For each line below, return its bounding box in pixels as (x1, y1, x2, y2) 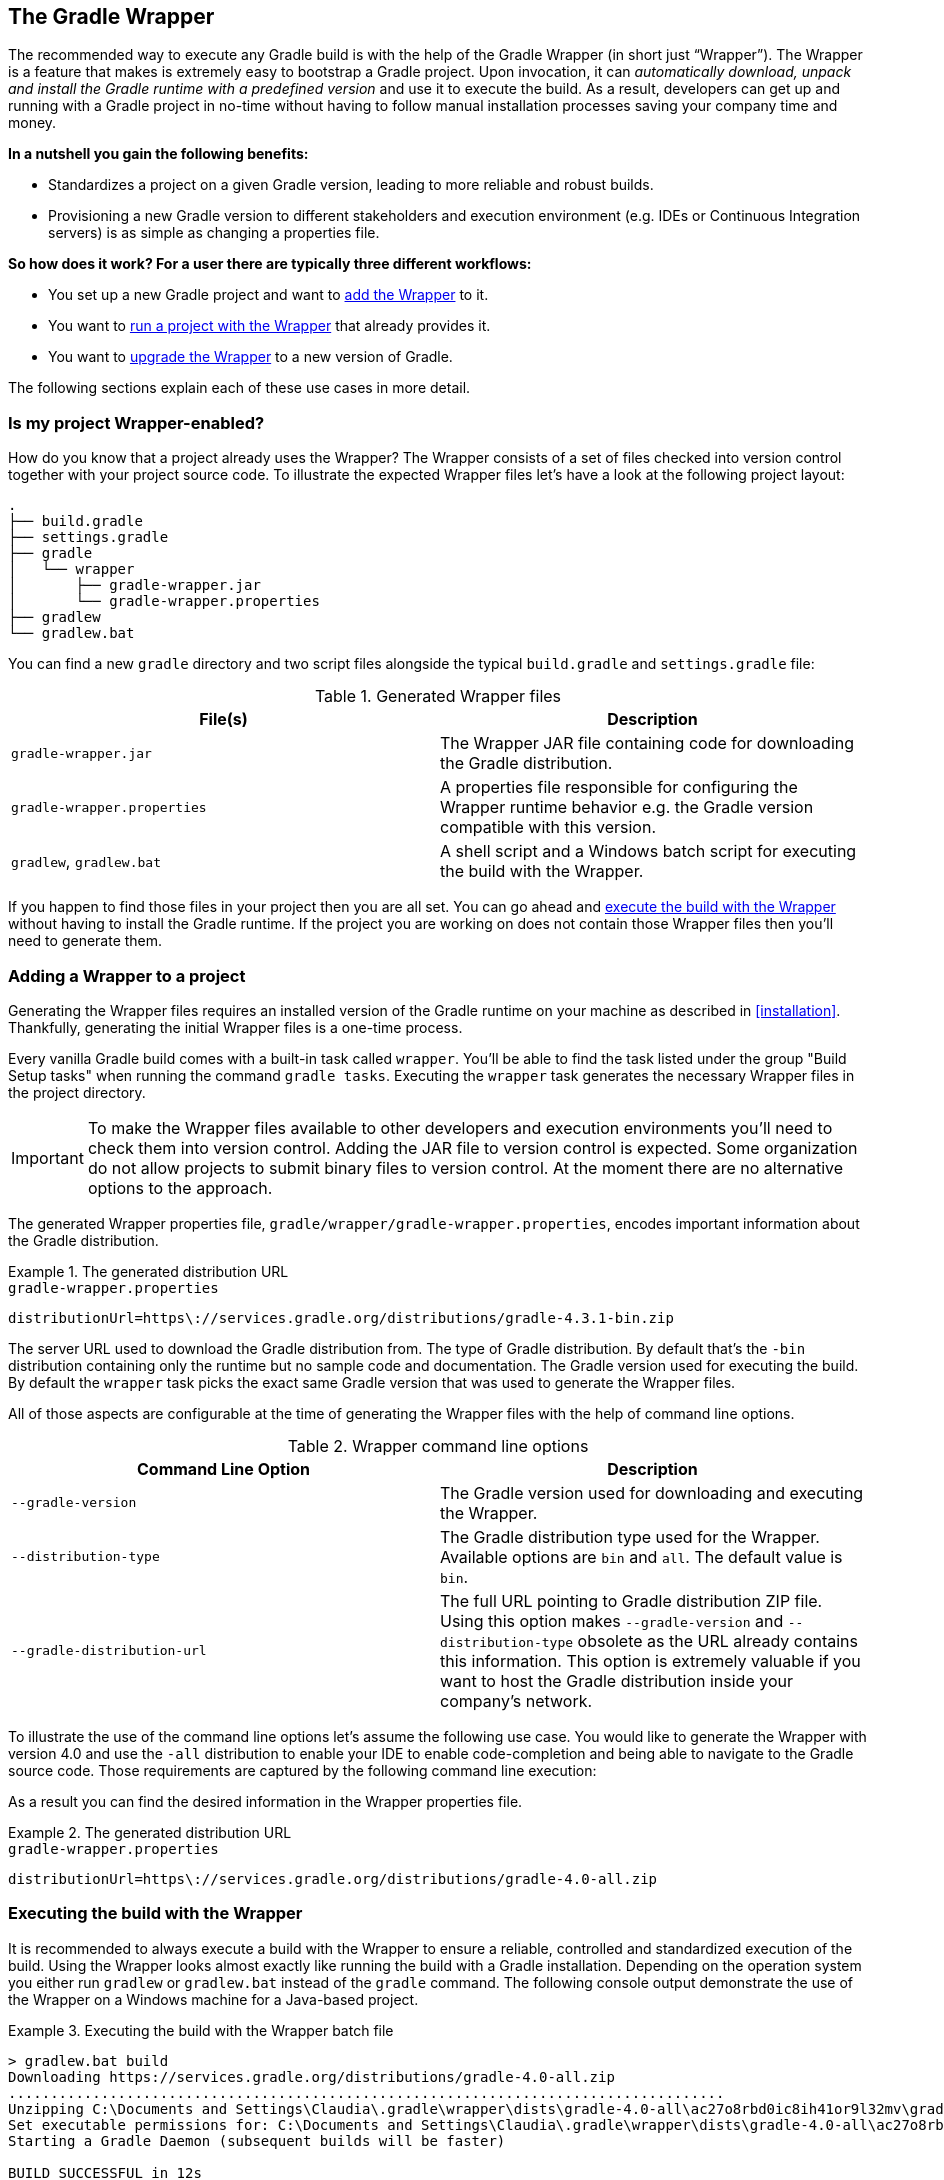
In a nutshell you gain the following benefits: (8, 145, 309, 163)
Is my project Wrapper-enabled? (8, 412, 265, 433)
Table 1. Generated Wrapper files (314, 686, 562, 707)
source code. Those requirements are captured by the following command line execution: (8, 1761, 597, 1779)
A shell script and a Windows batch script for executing (440, 841, 857, 862)
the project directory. (8, 1083, 146, 1101)
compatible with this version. (440, 817, 656, 838)
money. (8, 114, 57, 132)
